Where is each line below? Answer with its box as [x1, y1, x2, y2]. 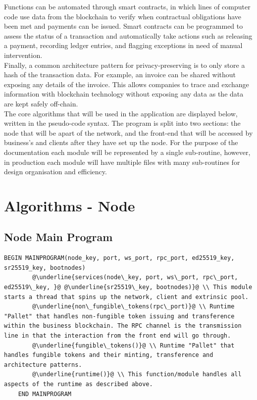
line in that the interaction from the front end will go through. [4, 332, 231, 340]
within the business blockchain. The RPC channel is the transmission [4, 322, 242, 330]
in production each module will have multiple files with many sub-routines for [4, 156, 240, 167]
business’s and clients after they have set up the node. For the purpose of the [4, 137, 238, 148]
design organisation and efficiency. [4, 166, 107, 177]
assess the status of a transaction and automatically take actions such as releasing [4, 30, 253, 41]
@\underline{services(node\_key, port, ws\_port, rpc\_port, [32, 274, 238, 281]
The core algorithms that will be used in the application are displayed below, [4, 108, 238, 118]
